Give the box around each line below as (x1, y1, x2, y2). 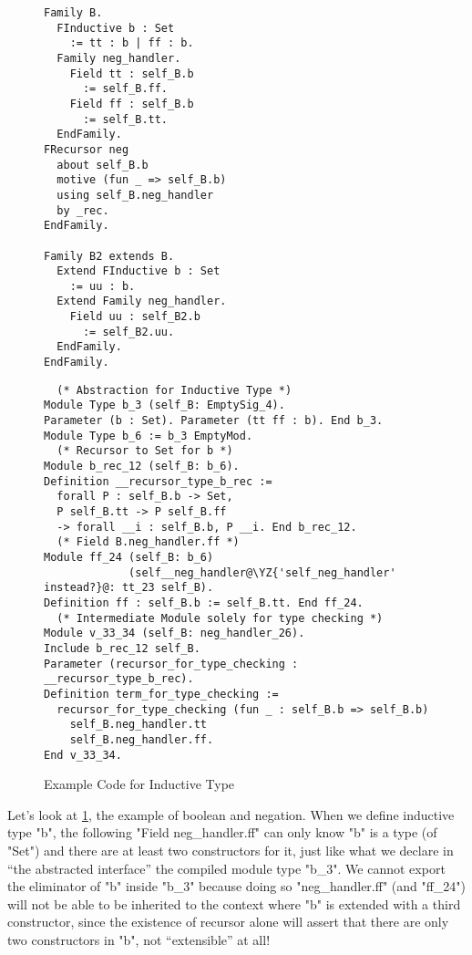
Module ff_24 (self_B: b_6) (44, 550, 214, 564)
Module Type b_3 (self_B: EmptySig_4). (44, 399, 285, 412)
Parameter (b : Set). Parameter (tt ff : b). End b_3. (44, 414, 384, 428)
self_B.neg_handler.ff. (69, 732, 214, 746)
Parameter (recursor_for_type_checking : (44, 657, 299, 670)
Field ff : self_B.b (69, 97, 194, 110)
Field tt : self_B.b (69, 67, 194, 80)
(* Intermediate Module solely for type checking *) (56, 611, 384, 625)
